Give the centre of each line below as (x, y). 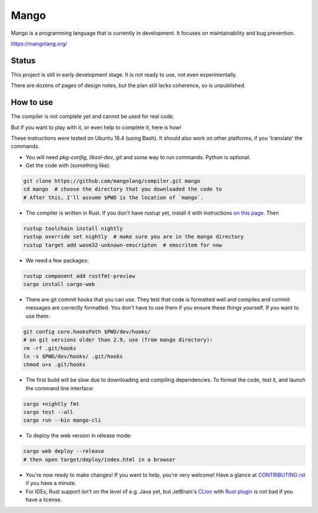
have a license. (44, 499)
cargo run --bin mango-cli (62, 420)
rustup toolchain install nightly (73, 228)
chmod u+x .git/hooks (54, 365)
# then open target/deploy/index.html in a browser (100, 459)
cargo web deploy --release (64, 451)
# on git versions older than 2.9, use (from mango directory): (118, 340)
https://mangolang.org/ (39, 44)
